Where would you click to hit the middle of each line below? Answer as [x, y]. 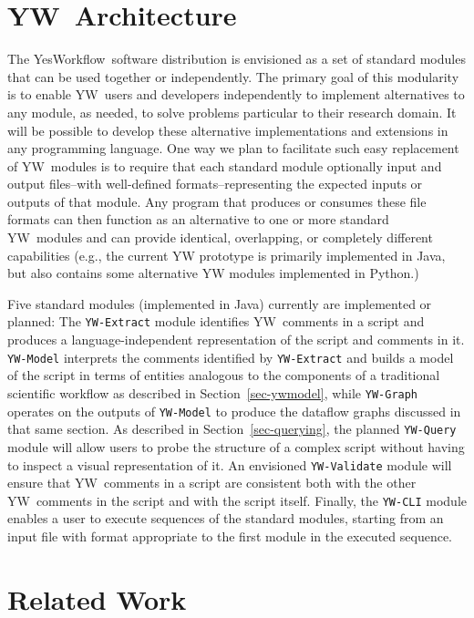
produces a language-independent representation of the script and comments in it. [236, 340]
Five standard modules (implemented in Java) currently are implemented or [220, 303]
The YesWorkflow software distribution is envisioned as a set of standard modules [237, 59]
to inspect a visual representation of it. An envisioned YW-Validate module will [230, 464]
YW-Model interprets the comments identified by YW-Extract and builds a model [231, 357]
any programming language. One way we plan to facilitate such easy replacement [233, 148]
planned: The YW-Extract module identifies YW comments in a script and [216, 321]
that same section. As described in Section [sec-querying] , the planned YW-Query [232, 429]
